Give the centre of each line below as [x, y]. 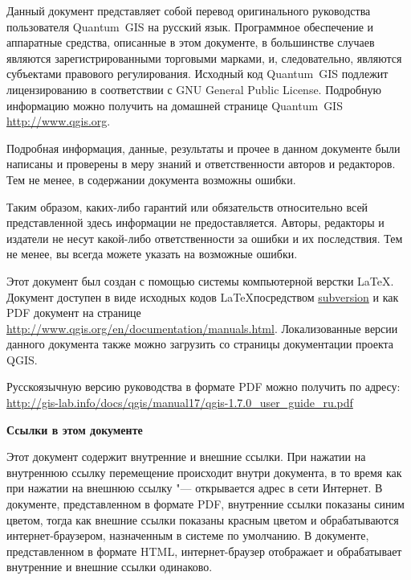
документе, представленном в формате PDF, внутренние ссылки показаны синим [205, 504]
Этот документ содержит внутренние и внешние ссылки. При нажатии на [186, 457]
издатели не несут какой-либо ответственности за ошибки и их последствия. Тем [205, 238]
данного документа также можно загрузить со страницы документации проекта [200, 344]
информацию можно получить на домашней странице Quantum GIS [175, 105]
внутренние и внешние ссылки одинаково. [110, 567]
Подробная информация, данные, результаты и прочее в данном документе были [203, 148]
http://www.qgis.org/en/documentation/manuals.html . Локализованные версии [202, 328]
